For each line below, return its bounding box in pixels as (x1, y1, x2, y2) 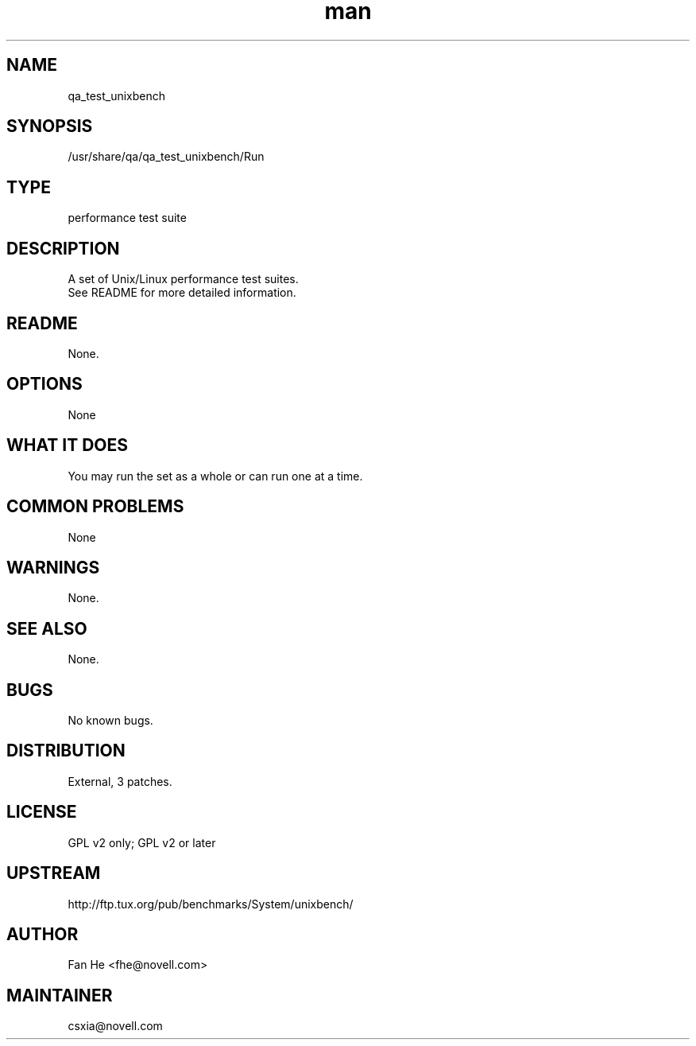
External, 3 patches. (68, 774, 172, 788)
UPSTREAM (6, 863, 101, 884)
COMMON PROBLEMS (6, 496, 184, 517)
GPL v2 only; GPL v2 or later (68, 835, 216, 850)
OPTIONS (6, 374, 83, 395)
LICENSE (6, 802, 77, 822)
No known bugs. (68, 714, 153, 728)
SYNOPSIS (6, 116, 93, 137)
